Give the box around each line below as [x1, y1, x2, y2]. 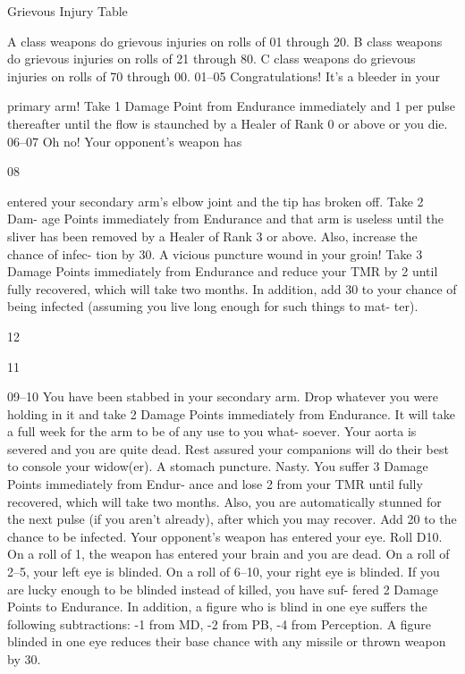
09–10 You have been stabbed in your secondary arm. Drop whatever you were [7, 387, 439, 406]
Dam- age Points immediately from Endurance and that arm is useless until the [7, 209, 444, 228]
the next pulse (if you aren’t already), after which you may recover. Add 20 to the [7, 510, 457, 528]
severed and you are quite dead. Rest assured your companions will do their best [7, 439, 449, 458]
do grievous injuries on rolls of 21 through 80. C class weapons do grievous [7, 49, 416, 68]
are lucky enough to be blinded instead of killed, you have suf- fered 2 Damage [7, 579, 438, 598]
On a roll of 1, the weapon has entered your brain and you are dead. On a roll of [7, 544, 450, 563]
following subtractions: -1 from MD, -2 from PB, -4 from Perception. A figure [7, 614, 432, 633]
